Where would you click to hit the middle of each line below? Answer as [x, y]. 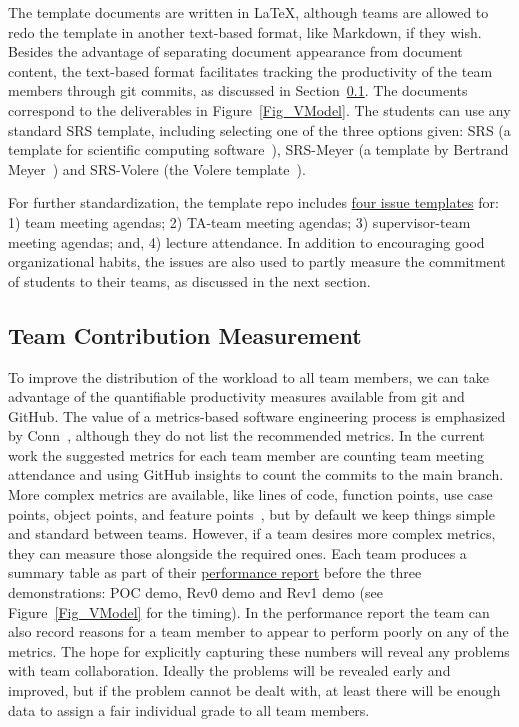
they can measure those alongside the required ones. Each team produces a [237, 552]
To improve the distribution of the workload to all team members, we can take [248, 376]
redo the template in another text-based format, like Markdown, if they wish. [245, 31]
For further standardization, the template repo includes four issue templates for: [253, 202]
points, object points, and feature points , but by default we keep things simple [251, 513]
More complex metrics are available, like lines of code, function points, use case [250, 494]
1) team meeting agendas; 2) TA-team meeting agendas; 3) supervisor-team [239, 221]
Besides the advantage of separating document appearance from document [235, 51]
